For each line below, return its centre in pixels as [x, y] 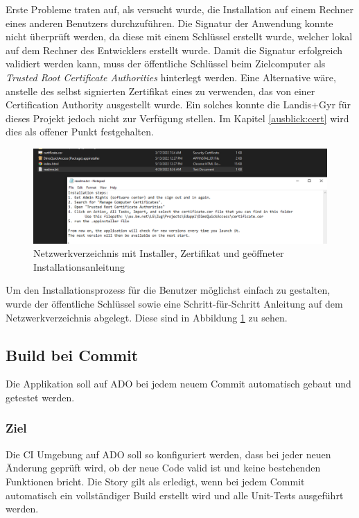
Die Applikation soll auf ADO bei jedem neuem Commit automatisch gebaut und [178, 384]
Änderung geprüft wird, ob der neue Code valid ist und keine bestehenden [163, 468]
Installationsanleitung [79, 266]
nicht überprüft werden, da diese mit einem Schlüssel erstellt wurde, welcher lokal [179, 36]
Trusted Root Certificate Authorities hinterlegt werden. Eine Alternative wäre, [171, 77]
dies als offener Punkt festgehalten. [80, 132]
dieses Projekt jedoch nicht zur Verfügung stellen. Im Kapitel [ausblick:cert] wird [177, 118]
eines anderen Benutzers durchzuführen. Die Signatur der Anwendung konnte [169, 23]
